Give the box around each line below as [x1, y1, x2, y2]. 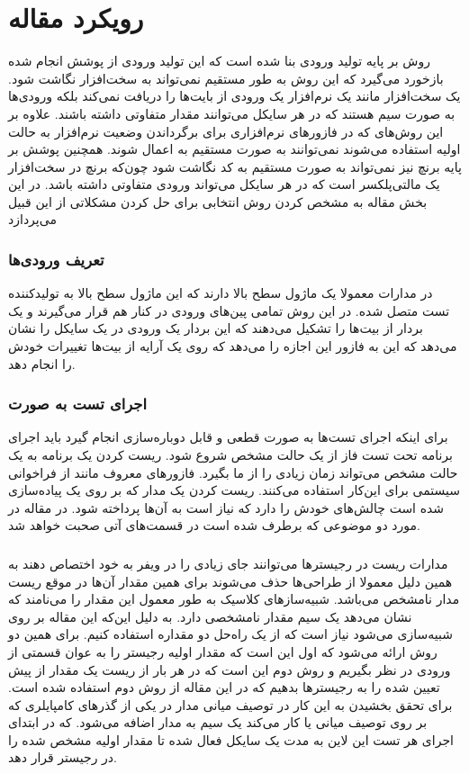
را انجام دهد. [8, 354, 76, 373]
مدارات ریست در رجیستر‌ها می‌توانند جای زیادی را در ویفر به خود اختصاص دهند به [8, 553, 448, 572]
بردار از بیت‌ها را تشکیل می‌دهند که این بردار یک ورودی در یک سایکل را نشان [8, 319, 423, 337]
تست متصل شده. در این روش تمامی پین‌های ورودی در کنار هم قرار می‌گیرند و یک [8, 301, 450, 319]
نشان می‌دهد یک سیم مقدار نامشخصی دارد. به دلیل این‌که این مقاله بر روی [8, 607, 412, 625]
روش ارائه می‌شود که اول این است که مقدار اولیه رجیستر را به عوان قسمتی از [8, 642, 437, 661]
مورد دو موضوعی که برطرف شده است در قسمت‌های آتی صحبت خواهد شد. [8, 516, 420, 535]
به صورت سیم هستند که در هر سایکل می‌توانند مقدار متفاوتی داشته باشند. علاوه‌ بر [8, 103, 455, 122]
